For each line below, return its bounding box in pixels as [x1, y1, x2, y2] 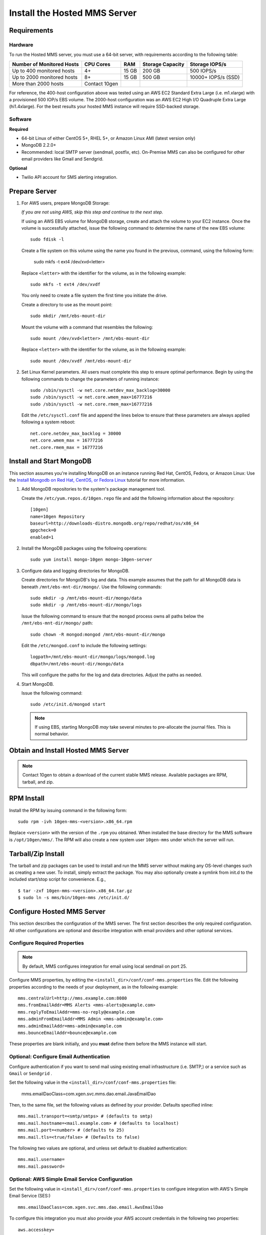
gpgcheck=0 [30, 528, 57, 533]
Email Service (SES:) [9, 1193, 51, 1199]
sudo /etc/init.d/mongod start [30, 701, 106, 707]
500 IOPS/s [190, 67, 217, 74]
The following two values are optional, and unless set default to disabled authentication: [9, 1145, 188, 1151]
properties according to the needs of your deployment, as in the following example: [9, 984, 178, 990]
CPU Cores [84, 61, 111, 68]
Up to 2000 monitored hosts [12, 74, 78, 81]
